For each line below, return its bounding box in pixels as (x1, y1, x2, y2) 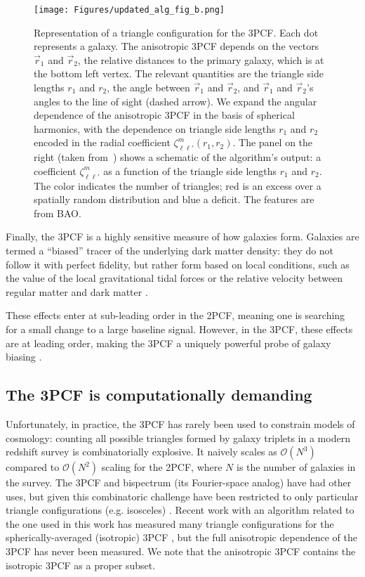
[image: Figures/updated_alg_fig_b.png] (34, 5, 225, 15)
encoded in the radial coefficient (34, 135, 171, 150)
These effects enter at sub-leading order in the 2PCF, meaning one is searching (6, 308, 345, 323)
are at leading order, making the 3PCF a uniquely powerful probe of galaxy (6, 335, 331, 350)
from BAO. (34, 205, 81, 220)
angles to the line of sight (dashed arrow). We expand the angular (34, 93, 317, 108)
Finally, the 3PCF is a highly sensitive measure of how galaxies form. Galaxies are (6, 229, 359, 244)
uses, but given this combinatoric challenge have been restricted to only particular (6, 488, 359, 503)
